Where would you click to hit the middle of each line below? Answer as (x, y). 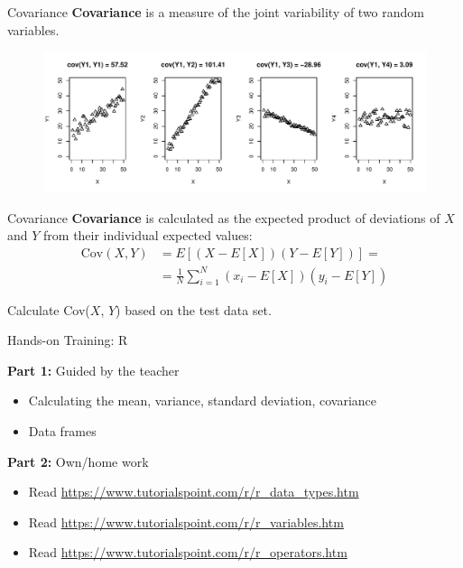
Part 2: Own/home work (78, 461)
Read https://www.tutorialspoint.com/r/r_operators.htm (188, 552)
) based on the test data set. (194, 309)
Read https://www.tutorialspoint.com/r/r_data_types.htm (194, 492)
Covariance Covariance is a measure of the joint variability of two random (216, 12)
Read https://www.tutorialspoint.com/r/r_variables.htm (186, 521)
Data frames (62, 431)
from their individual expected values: (148, 235)
